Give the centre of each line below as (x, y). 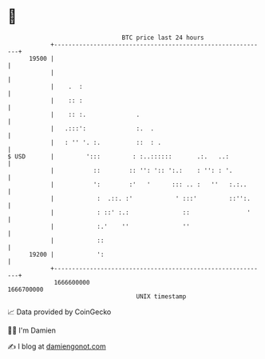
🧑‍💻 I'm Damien (32, 330)
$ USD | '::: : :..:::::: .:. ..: (118, 156)
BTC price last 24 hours (163, 38)
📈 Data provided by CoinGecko (59, 312)
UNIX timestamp (161, 296)
